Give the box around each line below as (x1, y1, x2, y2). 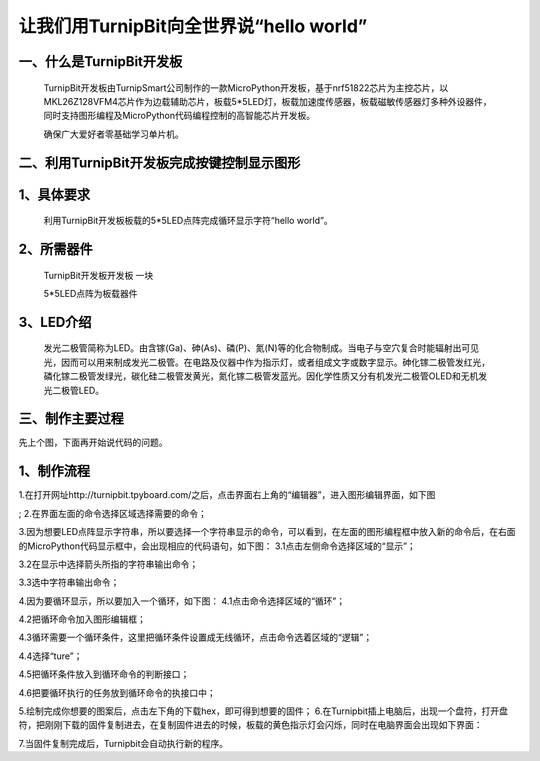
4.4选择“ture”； (18, 650, 83, 662)
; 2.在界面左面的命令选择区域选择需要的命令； (18, 507, 207, 519)
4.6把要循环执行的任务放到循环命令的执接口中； (18, 686, 216, 699)
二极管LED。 (51, 384, 105, 396)
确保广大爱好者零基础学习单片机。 (43, 128, 184, 140)
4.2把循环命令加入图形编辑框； (18, 613, 147, 625)
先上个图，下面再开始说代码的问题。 (18, 436, 168, 449)
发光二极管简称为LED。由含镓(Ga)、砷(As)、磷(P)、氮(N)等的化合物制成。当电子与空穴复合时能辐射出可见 (43, 342, 480, 354)
